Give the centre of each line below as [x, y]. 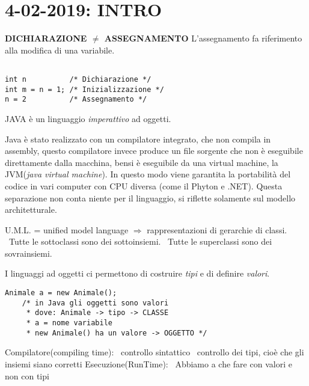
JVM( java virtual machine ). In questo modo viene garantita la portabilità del [148, 174]
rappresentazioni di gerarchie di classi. [217, 229]
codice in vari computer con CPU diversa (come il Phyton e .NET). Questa [144, 185]
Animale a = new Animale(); [61, 293]
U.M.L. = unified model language [67, 229]
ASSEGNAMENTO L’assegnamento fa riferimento [203, 38]
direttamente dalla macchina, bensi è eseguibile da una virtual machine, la [142, 162]
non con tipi [27, 375]
